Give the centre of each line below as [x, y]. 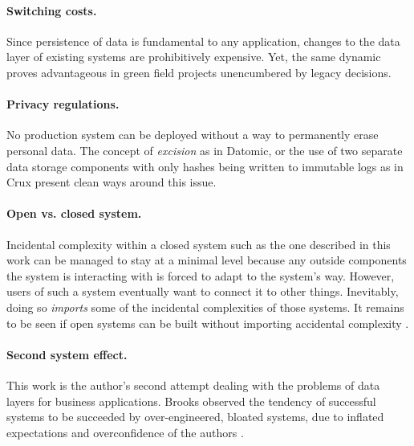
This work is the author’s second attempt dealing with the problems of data [193, 385]
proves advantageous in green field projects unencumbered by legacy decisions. [199, 72]
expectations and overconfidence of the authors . [125, 432]
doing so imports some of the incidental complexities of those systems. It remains [205, 307]
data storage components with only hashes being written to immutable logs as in [205, 166]
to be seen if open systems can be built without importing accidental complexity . [208, 323]
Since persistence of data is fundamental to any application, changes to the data [203, 41]
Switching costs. [52, 10]
